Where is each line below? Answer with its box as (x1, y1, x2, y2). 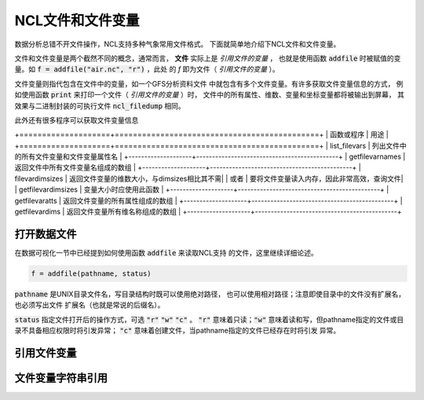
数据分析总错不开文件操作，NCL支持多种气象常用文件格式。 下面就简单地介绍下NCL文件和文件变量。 (14, 39, 341, 49)
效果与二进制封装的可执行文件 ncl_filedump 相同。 (14, 101, 186, 110)
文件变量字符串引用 (14, 371, 108, 384)
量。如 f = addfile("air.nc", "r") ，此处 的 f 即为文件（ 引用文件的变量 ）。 (14, 64, 280, 74)
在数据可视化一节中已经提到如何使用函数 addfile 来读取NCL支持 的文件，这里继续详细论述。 (14, 248, 318, 257)
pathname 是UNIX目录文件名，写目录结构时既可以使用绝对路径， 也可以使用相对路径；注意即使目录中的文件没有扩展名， (14, 289, 406, 299)
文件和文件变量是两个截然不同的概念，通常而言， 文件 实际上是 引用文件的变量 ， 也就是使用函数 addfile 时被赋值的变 (14, 53, 401, 63)
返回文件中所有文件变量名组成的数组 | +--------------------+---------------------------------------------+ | (14, 163, 361, 172)
